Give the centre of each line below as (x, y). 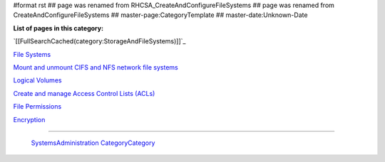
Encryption (29, 119)
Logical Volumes (37, 80)
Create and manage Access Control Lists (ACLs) (84, 93)
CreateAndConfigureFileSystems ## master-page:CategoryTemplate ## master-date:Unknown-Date (160, 15)
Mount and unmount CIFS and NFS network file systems (96, 67)
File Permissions (37, 107)
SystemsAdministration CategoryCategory (93, 143)
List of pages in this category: (58, 28)
